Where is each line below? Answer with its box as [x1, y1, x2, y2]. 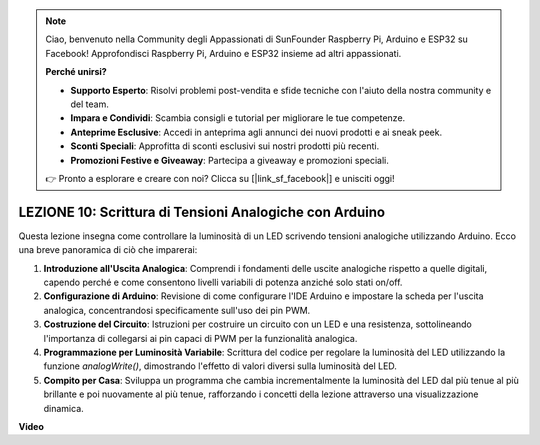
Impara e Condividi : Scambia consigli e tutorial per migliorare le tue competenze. [70, 112, 406, 124]
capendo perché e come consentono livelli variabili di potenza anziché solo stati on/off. [43, 276, 403, 288]
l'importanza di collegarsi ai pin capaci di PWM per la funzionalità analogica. [43, 332, 358, 344]
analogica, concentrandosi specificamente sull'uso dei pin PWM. [43, 304, 311, 316]
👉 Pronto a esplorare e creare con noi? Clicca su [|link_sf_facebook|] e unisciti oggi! [45, 172, 395, 184]
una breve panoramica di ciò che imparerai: [18, 244, 198, 256]
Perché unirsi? [45, 66, 107, 78]
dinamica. [43, 402, 84, 414]
